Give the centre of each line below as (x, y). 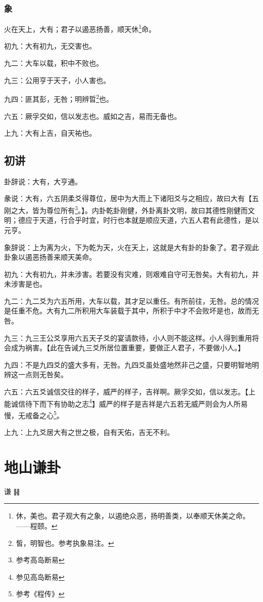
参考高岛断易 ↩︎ (40, 560)
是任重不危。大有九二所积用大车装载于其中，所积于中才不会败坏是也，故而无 (131, 311)
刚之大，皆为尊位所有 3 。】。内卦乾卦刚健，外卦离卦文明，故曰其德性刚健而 (126, 209)
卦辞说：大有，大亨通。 (43, 181)
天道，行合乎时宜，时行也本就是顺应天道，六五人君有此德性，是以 (149, 220)
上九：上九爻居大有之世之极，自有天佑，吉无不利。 (89, 432)
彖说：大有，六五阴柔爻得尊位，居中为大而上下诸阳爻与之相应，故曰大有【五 (131, 198)
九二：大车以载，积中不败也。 (54, 63)
